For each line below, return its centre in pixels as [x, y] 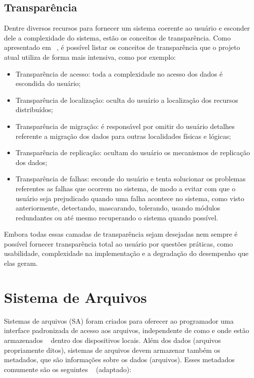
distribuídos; [34, 109]
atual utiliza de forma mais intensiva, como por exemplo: [90, 57]
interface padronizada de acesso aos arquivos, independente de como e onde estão [127, 330]
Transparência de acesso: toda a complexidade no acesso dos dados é [119, 73]
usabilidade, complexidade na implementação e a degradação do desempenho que [126, 253]
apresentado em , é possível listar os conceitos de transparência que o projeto [122, 47]
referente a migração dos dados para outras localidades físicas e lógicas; [123, 136]
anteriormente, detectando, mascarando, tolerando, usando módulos [118, 208]
